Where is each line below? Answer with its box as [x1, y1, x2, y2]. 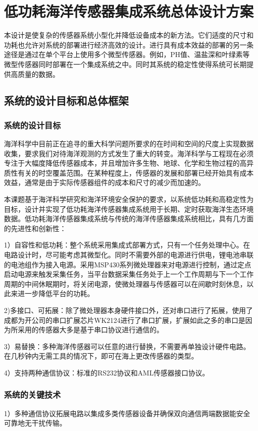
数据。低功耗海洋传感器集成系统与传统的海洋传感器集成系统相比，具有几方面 [4, 213, 254, 224]
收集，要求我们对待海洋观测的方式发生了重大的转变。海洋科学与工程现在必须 [4, 148, 254, 158]
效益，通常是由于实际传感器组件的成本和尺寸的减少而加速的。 [4, 177, 205, 187]
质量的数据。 [17, 68, 59, 79]
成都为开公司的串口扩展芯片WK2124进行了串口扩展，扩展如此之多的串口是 [4, 314, 246, 325]
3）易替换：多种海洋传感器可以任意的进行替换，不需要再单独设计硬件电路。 [4, 341, 250, 351]
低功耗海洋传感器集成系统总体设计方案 [4, 1, 254, 21]
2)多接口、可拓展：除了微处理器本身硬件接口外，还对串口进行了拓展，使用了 [4, 305, 253, 315]
